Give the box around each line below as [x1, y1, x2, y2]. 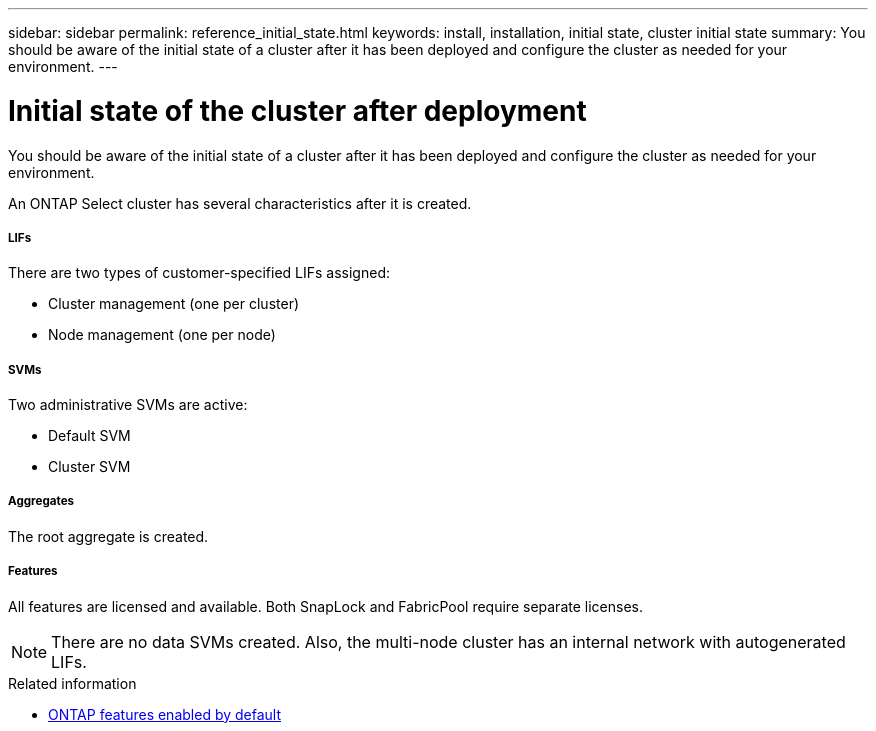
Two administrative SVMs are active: [8, 396, 248, 414]
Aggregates [8, 494, 75, 509]
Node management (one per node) [48, 326, 276, 344]
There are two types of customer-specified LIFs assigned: [8, 264, 390, 282]
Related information [8, 674, 137, 692]
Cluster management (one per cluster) [48, 295, 300, 313]
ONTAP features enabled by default [48, 705, 282, 723]
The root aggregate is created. [8, 527, 209, 545]
